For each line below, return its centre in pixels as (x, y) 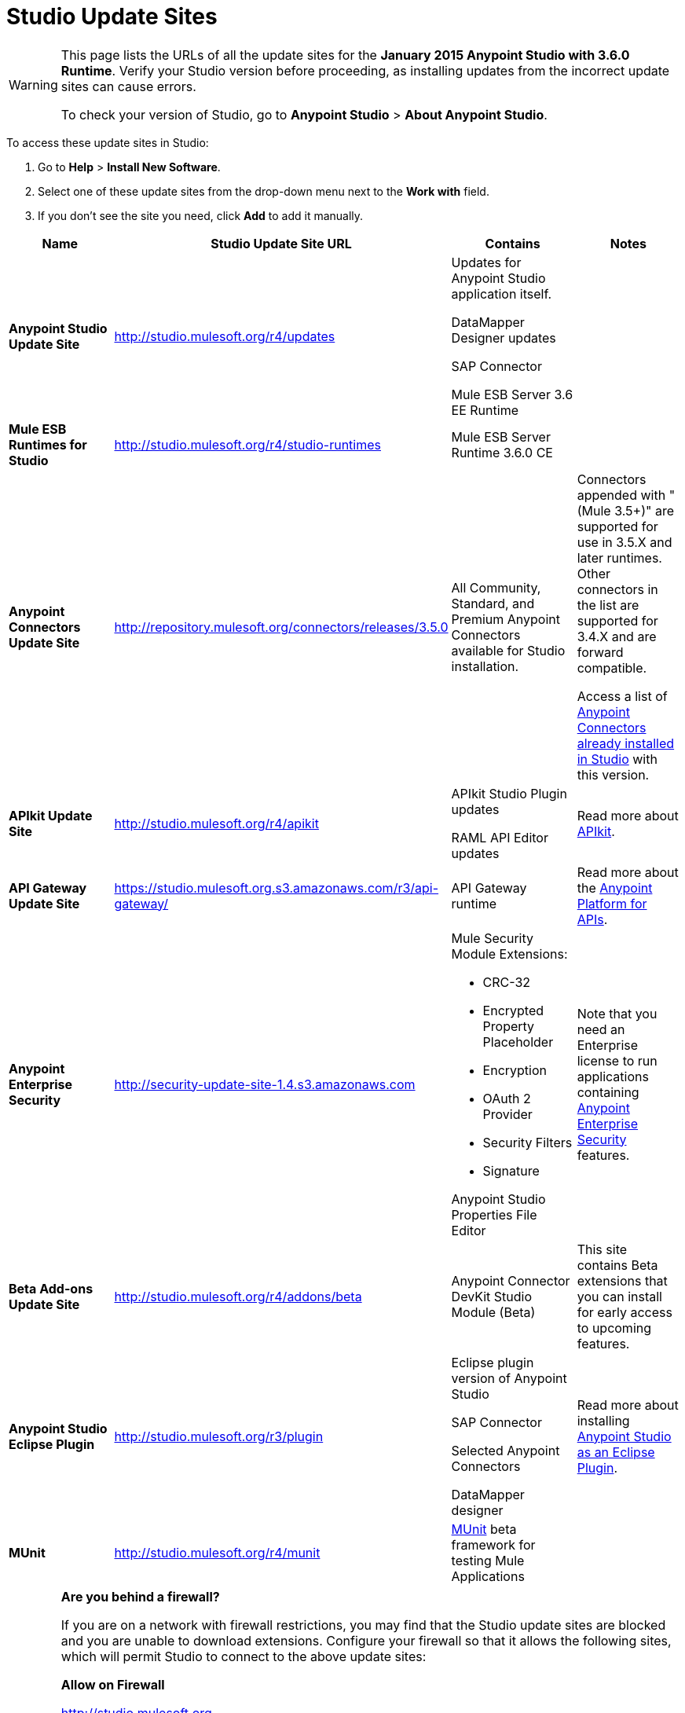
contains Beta (617, 1265)
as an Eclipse (616, 1452)
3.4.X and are (617, 636)
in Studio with (617, 759)
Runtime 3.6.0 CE (502, 452)
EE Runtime (485, 410)
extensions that (622, 1280)
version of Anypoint (509, 1378)
